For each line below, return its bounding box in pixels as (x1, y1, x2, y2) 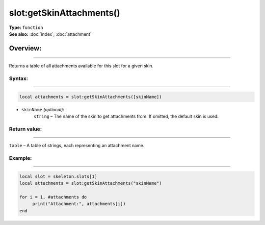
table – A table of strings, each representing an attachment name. (9, 143, 145, 149)
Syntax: (9, 75, 28, 82)
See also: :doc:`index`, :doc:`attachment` (9, 31, 92, 37)
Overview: (9, 44, 42, 52)
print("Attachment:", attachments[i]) (32, 201, 126, 207)
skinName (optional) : (21, 106, 65, 112)
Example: (9, 154, 32, 161)
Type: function (9, 25, 44, 30)
